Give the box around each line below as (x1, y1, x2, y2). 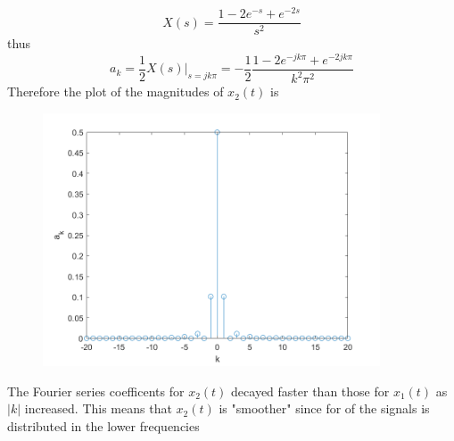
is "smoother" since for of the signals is (219, 399, 430, 418)
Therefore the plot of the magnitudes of (7, 82, 224, 101)
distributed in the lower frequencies (7, 417, 200, 436)
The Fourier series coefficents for (7, 381, 185, 400)
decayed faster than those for (231, 381, 390, 400)
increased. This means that (24, 399, 172, 418)
